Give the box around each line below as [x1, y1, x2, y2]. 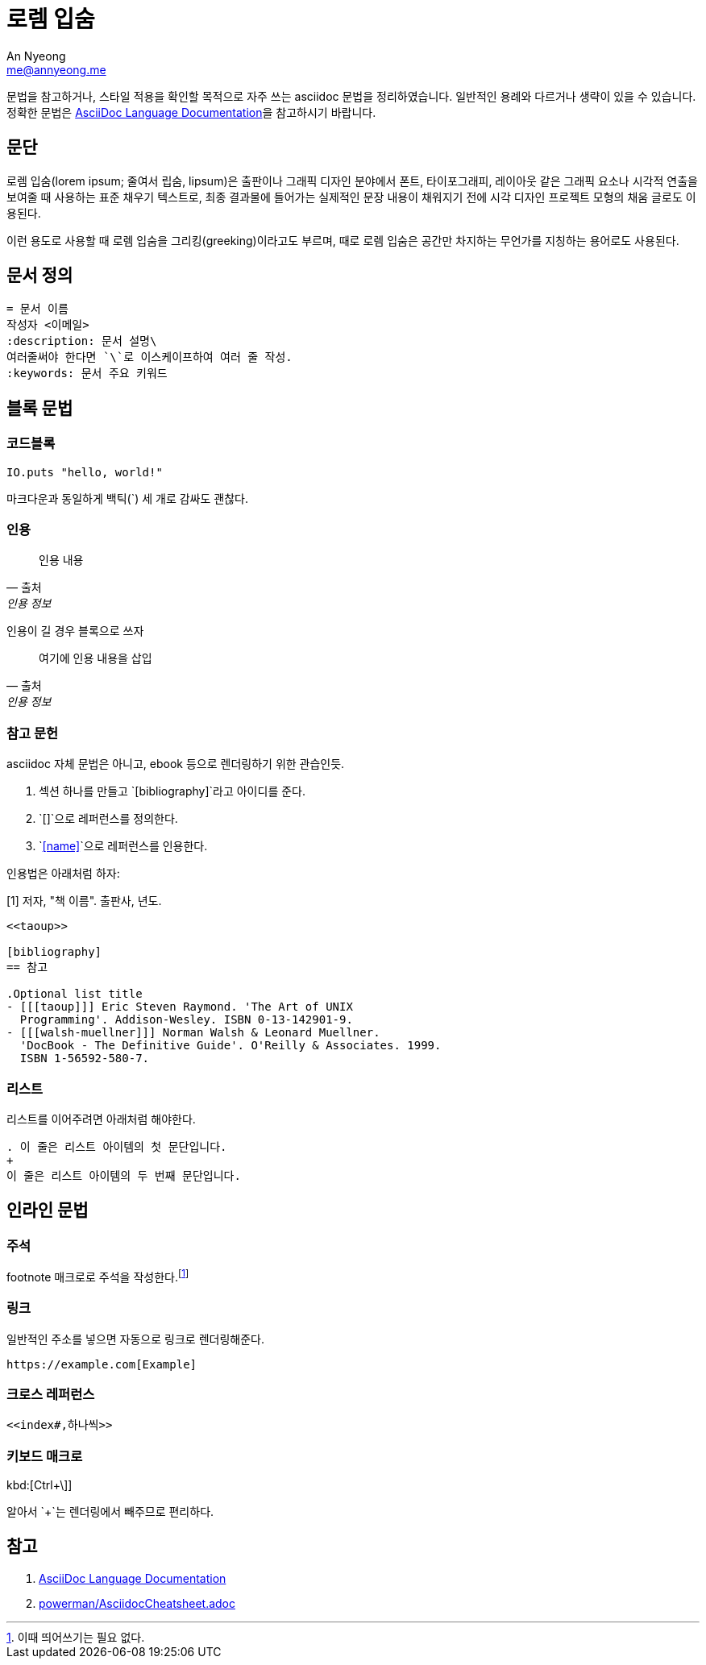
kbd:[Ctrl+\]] [6, 1478, 73, 1493]
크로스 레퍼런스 [6, 1385, 95, 1402]
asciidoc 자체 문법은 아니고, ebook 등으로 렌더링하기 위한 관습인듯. [6, 757, 345, 771]
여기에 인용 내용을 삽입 [39, 651, 152, 666]
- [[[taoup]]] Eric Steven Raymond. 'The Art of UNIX [6, 1000, 353, 1014]
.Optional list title [6, 987, 143, 1001]
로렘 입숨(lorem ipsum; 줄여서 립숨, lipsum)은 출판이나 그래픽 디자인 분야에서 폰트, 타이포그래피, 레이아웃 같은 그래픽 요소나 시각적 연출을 [6, 173, 698, 188]
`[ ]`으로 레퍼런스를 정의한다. [39, 812, 178, 826]
